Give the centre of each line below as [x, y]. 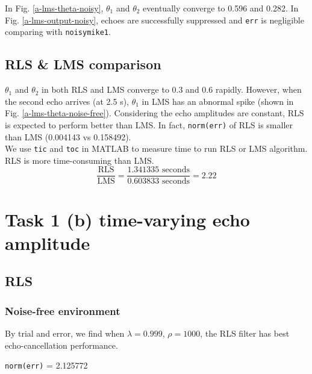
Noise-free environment [63, 310]
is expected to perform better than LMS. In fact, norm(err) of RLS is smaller [149, 124]
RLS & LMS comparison [83, 64]
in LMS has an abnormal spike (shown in [218, 101]
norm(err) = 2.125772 [46, 365]
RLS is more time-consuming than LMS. [80, 160]
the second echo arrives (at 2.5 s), [67, 101]
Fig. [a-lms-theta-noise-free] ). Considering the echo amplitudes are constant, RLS [154, 113]
